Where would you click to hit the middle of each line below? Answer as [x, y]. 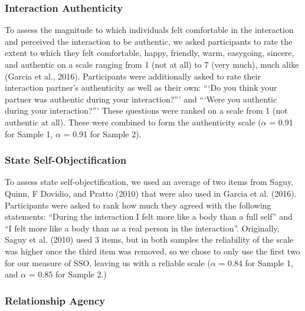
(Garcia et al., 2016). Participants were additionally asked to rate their [133, 76]
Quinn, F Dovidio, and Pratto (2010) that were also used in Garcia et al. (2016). [151, 193]
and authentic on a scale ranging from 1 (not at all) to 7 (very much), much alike [152, 64]
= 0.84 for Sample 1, [256, 262]
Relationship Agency [55, 300]
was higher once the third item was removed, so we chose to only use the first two [152, 251]
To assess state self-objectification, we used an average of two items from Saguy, [149, 182]
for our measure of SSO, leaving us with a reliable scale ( [108, 262]
